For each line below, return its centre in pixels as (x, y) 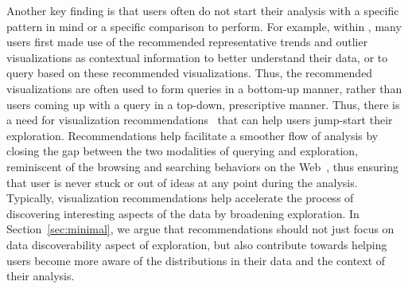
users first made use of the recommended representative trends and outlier (187, 42)
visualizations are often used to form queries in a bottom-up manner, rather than (204, 88)
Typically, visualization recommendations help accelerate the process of (180, 198)
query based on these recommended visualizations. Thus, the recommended (190, 73)
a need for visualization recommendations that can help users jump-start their (200, 120)
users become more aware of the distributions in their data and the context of (196, 260)
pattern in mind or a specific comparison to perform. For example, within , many (204, 26)
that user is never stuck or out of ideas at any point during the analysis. (182, 182)
